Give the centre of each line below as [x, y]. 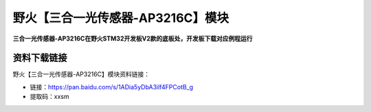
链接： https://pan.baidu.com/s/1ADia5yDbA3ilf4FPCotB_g [112, 87]
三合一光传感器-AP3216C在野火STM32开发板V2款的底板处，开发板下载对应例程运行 [133, 38]
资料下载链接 [40, 58]
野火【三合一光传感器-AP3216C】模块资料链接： [81, 74]
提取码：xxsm [49, 97]
